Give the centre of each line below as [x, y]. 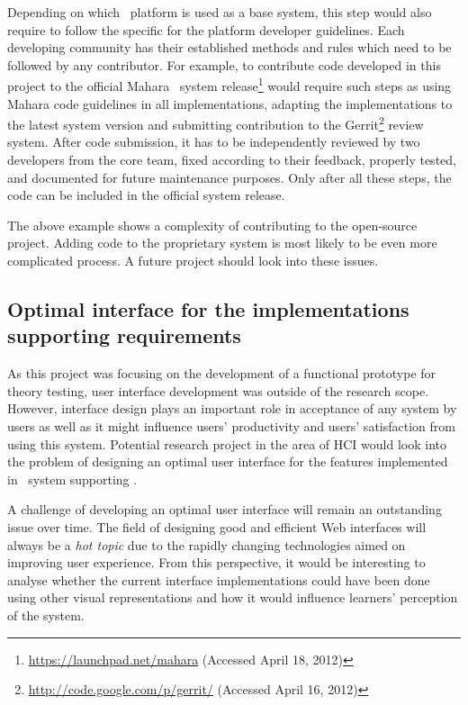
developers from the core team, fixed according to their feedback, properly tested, [232, 160]
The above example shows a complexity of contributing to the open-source [212, 225]
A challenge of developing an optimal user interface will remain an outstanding [225, 509]
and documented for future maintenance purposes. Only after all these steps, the [229, 177]
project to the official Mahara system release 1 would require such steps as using [229, 85]
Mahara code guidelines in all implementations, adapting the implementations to [230, 103]
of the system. [46, 615]
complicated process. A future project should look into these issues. [193, 261]
